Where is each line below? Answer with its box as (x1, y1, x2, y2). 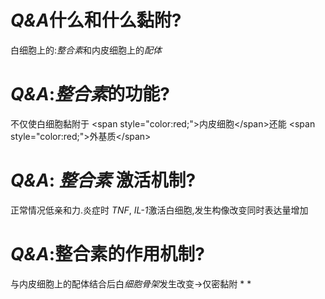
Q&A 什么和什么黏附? (10, 9, 182, 32)
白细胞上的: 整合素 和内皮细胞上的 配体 (10, 44, 163, 56)
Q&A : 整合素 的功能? (10, 83, 170, 106)
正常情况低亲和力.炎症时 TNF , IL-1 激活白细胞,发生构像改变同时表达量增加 (10, 204, 309, 216)
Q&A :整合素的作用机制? (10, 243, 205, 265)
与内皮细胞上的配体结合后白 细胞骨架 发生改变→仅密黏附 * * (10, 277, 252, 290)
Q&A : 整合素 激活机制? (10, 169, 197, 192)
